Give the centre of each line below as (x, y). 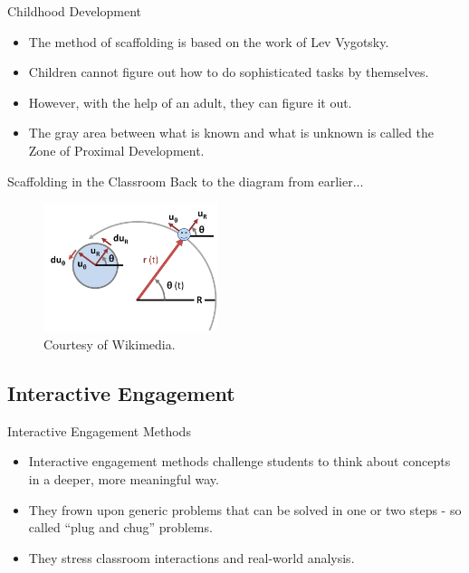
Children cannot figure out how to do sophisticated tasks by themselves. (229, 72)
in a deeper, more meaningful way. (124, 479)
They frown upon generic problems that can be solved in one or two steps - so (245, 509)
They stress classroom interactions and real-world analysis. (191, 557)
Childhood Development (74, 11)
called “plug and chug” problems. (120, 527)
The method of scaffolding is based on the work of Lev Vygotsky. (209, 41)
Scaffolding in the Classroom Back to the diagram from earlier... (186, 181)
